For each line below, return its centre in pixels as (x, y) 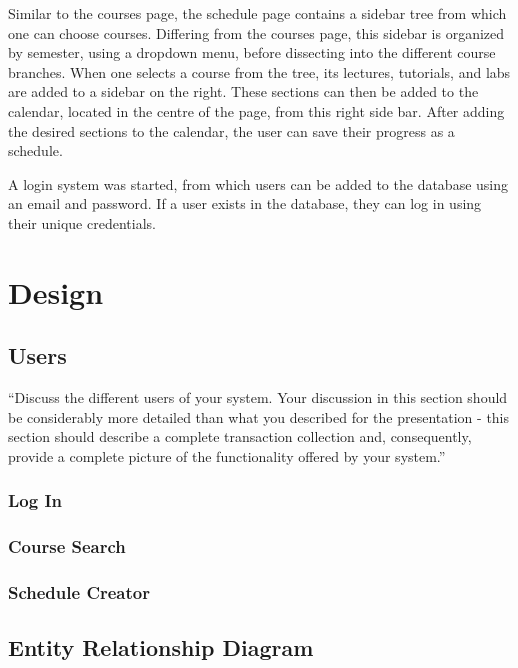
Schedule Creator (79, 592)
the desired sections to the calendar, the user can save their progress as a (231, 130)
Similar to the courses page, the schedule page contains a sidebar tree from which (257, 13)
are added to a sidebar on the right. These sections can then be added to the (243, 91)
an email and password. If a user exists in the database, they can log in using (245, 203)
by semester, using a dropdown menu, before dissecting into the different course (252, 52)
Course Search (67, 546)
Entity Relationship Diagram (161, 647)
